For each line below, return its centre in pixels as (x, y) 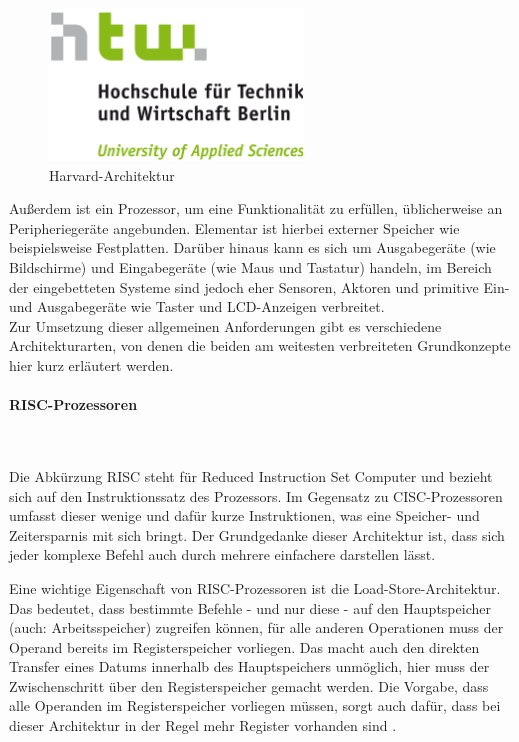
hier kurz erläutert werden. (91, 364)
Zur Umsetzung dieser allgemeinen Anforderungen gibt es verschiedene (225, 325)
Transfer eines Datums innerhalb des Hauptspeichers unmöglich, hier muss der (249, 666)
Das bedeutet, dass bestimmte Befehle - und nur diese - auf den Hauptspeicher (250, 607)
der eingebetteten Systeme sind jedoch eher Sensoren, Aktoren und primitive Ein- (259, 286)
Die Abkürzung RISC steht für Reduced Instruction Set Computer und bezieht (251, 475)
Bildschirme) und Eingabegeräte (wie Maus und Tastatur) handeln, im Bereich (250, 267)
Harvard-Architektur (112, 174)
